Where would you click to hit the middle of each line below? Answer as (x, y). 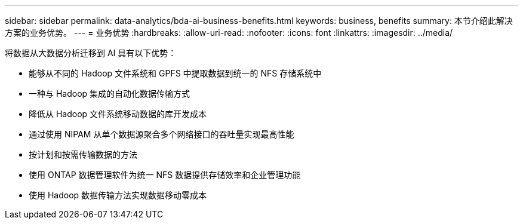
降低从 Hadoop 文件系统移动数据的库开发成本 (118, 114)
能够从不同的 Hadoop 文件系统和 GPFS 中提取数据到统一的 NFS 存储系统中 (175, 73)
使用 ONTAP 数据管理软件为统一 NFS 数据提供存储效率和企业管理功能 (165, 175)
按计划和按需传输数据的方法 (83, 154)
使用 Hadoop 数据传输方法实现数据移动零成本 (118, 195)
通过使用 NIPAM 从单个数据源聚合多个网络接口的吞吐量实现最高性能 (161, 134)
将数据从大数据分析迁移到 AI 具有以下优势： (91, 53)
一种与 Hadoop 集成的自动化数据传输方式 (110, 93)
